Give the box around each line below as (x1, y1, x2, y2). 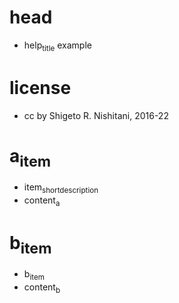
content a (23, 194, 61, 208)
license (9, 76, 72, 99)
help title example (23, 39, 92, 53)
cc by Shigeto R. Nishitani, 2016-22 (23, 109, 169, 121)
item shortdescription (23, 181, 99, 195)
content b (23, 281, 61, 295)
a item (9, 144, 52, 171)
